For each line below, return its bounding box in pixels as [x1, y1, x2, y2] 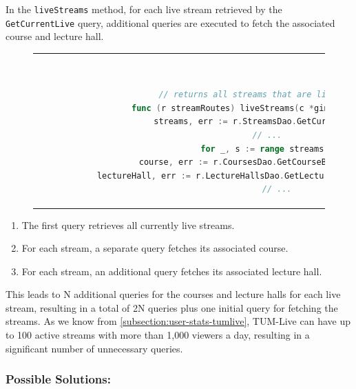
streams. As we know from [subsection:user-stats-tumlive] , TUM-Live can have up [6, 314, 350, 328]
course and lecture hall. [6, 29, 104, 43]
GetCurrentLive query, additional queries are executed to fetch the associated [6, 15, 335, 30]
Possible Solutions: [6, 370, 111, 388]
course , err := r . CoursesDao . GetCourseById [138, 157, 342, 168]
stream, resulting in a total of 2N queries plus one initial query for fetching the [6, 300, 338, 315]
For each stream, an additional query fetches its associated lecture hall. [21, 263, 322, 278]
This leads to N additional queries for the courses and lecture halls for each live [6, 287, 341, 301]
